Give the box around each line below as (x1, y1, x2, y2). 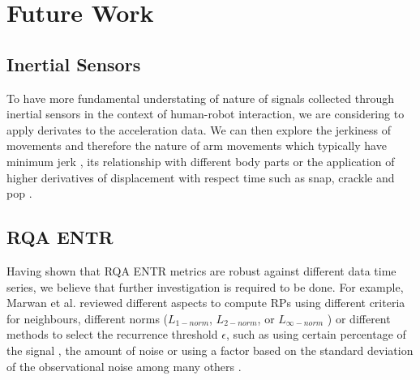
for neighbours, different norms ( (6, 310, 169, 327)
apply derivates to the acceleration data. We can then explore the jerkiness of (6, 121, 392, 138)
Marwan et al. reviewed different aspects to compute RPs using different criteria (6, 294, 405, 311)
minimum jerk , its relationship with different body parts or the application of (6, 152, 395, 169)
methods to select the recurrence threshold (6, 326, 218, 343)
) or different (327, 310, 391, 327)
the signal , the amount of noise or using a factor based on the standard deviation (6, 341, 414, 358)
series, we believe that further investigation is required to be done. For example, (6, 278, 404, 295)
